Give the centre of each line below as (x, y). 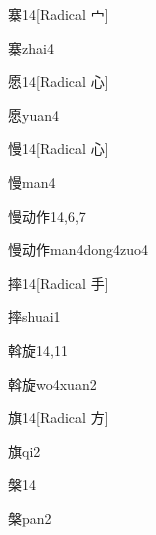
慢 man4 (32, 181)
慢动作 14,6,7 (47, 215)
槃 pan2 (30, 517)
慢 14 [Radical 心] (58, 148)
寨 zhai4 (31, 47)
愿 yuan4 (33, 114)
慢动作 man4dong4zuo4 (78, 249)
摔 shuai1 (34, 316)
